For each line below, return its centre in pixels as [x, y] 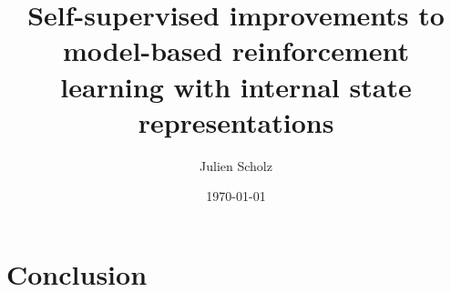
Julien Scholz [236, 165]
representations [236, 121]
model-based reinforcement [236, 50]
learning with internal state [236, 86]
